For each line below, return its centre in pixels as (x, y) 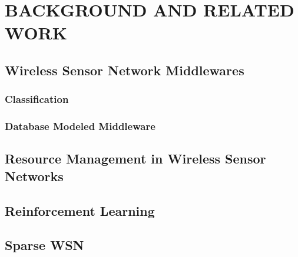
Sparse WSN (44, 245)
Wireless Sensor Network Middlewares (125, 70)
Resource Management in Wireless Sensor (135, 158)
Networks (34, 176)
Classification (37, 99)
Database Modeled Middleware (80, 126)
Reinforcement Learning (80, 210)
